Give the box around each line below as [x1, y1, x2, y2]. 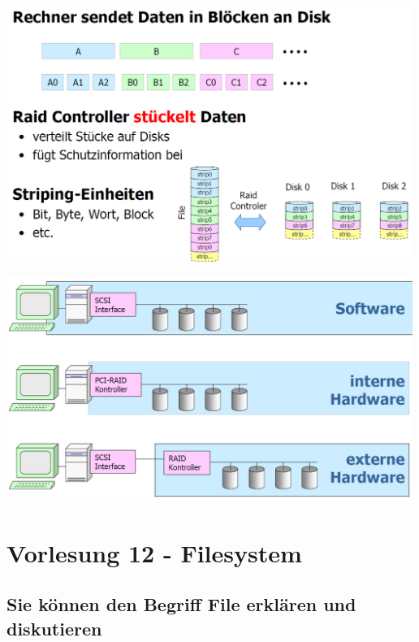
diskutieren [6, 615, 102, 640]
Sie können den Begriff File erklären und [6, 592, 356, 617]
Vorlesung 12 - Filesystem [6, 536, 302, 569]
